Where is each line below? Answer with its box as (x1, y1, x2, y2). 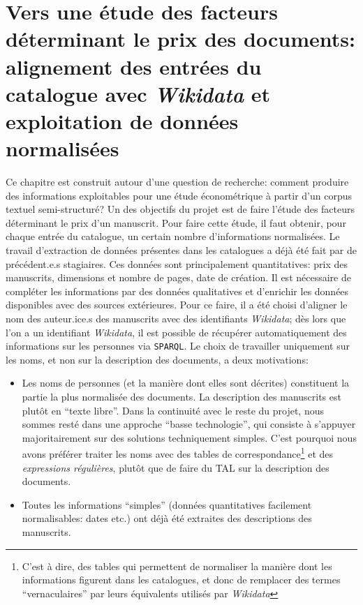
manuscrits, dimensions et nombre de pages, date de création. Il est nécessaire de (6, 270, 351, 285)
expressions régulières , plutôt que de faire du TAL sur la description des (22, 460, 329, 475)
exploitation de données (6, 106, 239, 135)
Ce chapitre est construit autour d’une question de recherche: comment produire (6, 174, 349, 189)
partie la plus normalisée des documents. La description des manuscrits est (22, 389, 341, 404)
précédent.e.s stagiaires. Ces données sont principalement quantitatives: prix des (6, 256, 348, 271)
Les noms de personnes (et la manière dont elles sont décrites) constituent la (22, 375, 350, 390)
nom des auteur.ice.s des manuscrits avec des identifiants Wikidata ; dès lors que (6, 311, 346, 325)
